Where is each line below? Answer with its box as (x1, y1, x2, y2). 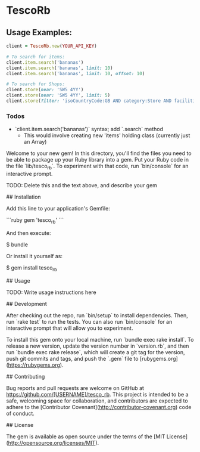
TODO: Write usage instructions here (6, 289, 96, 296)
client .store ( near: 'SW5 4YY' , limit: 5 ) (6, 92, 111, 98)
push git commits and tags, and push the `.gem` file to (6, 355, 139, 362)
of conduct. (6, 410, 35, 417)
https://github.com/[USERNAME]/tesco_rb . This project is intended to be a (6, 391, 189, 398)
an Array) (23, 138, 47, 145)
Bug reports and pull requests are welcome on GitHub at (6, 384, 145, 391)
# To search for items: (6, 54, 65, 60)
